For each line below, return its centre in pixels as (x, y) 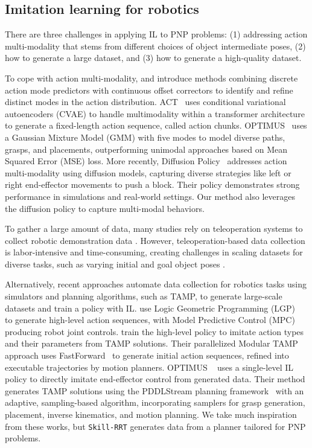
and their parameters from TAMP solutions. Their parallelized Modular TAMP (151, 343)
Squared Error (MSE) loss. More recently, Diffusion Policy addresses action (146, 161)
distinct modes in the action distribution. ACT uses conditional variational (145, 102)
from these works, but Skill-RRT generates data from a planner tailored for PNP (155, 426)
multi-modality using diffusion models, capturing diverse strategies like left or (148, 172)
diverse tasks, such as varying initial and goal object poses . (115, 264)
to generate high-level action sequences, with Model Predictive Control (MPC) (150, 320)
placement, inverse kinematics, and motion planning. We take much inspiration (151, 414)
